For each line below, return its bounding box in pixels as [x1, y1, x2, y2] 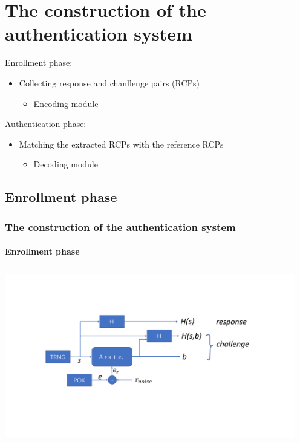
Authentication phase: [5, 117, 86, 130]
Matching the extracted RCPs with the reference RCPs [19, 137, 224, 150]
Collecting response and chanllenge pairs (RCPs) [19, 76, 200, 89]
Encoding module [33, 97, 99, 109]
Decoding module [33, 158, 98, 171]
